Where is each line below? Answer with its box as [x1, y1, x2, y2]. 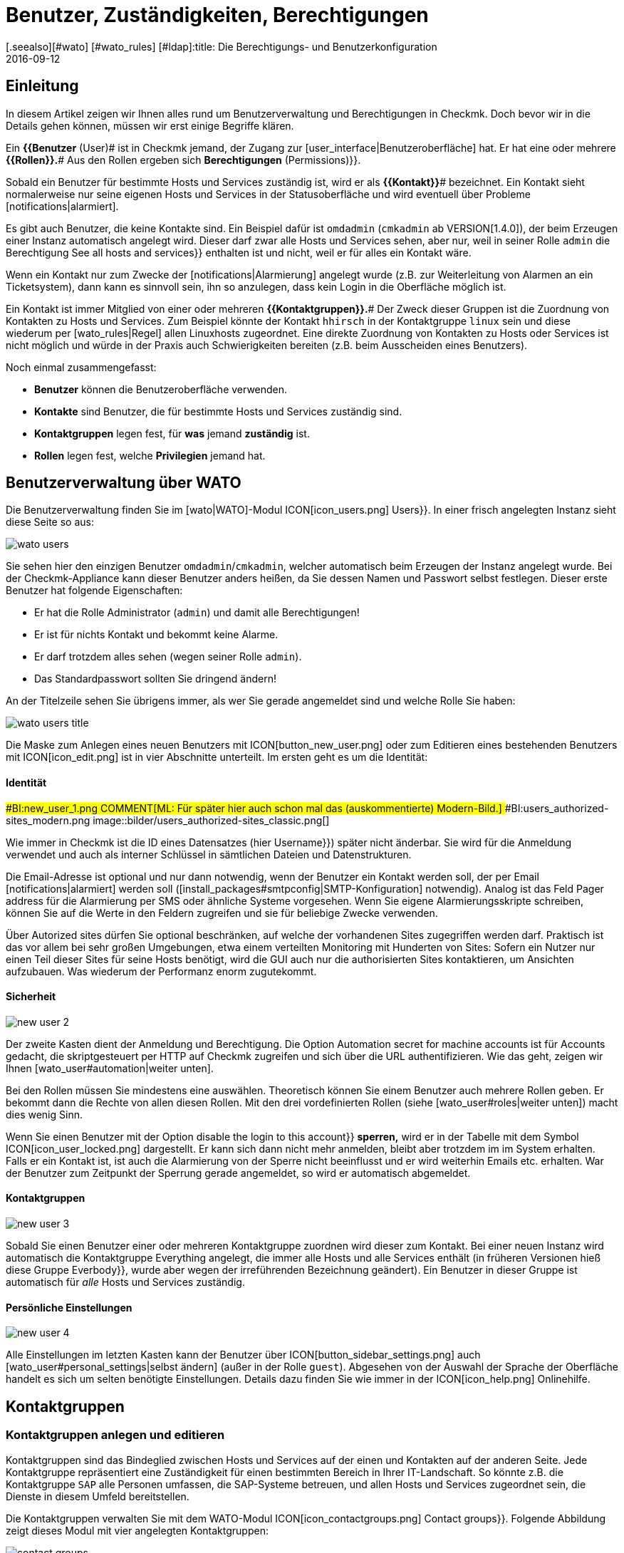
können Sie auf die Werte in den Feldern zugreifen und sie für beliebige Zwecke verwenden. [6, 906, 438, 919]
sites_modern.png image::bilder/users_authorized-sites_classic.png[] [6, 814, 330, 826]
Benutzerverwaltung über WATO [6, 474, 241, 492]
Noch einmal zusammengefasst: [6, 360, 157, 373]
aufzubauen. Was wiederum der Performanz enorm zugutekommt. [6, 965, 317, 977]
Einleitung [6, 77, 79, 95]
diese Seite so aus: [6, 516, 94, 529]
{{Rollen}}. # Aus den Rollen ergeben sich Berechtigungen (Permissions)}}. [6, 153, 361, 166]
